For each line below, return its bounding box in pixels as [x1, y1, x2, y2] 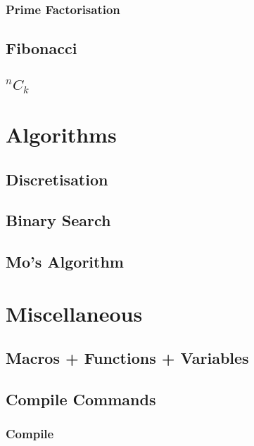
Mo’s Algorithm [6, 251, 124, 273]
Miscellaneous [6, 299, 143, 327]
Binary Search [6, 209, 111, 231]
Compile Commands [6, 388, 156, 410]
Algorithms [6, 119, 117, 148]
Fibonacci [6, 37, 77, 59]
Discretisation [6, 168, 108, 190]
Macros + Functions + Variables [6, 347, 249, 369]
